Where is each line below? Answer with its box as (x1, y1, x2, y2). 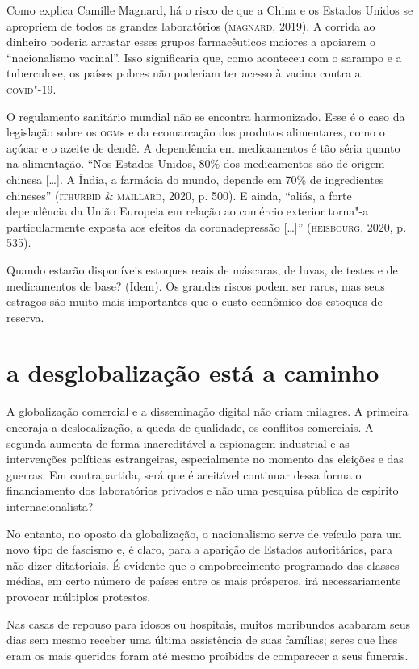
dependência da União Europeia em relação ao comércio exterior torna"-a (6, 203, 369, 220)
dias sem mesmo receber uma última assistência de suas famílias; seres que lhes (6, 631, 398, 648)
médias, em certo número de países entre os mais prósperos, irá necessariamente (6, 572, 401, 589)
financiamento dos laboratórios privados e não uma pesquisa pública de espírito (6, 482, 399, 499)
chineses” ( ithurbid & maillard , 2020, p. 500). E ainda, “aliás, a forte (6, 186, 352, 203)
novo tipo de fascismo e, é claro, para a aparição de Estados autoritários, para (6, 541, 392, 558)
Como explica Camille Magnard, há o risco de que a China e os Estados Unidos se (6, 2, 413, 18)
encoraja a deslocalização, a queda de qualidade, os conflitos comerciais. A (6, 419, 374, 435)
